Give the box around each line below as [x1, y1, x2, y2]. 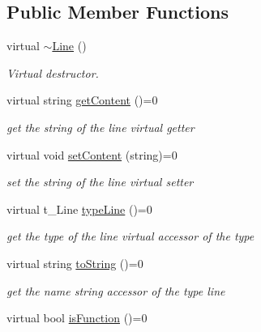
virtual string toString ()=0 [6, 254, 143, 271]
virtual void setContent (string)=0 [6, 146, 178, 163]
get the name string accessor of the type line [6, 282, 225, 299]
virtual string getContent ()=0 [6, 92, 158, 109]
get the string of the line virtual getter [6, 118, 195, 135]
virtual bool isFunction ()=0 [6, 309, 148, 326]
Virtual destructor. [6, 64, 99, 81]
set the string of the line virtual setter [6, 173, 194, 190]
